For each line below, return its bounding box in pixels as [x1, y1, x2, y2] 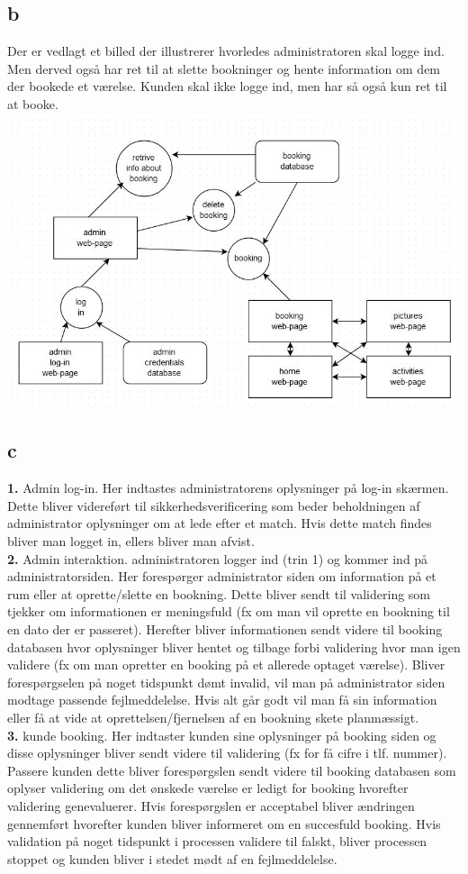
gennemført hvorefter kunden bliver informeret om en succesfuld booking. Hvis [7, 814, 441, 833]
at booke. [7, 94, 58, 113]
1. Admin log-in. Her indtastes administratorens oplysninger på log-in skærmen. [7, 478, 449, 497]
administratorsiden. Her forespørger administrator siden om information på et [7, 567, 436, 586]
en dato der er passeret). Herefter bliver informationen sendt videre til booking [7, 620, 443, 639]
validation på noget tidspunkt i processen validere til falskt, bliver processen [7, 832, 427, 851]
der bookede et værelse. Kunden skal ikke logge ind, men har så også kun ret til [7, 77, 447, 96]
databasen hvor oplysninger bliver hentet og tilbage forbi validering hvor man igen [7, 637, 461, 656]
